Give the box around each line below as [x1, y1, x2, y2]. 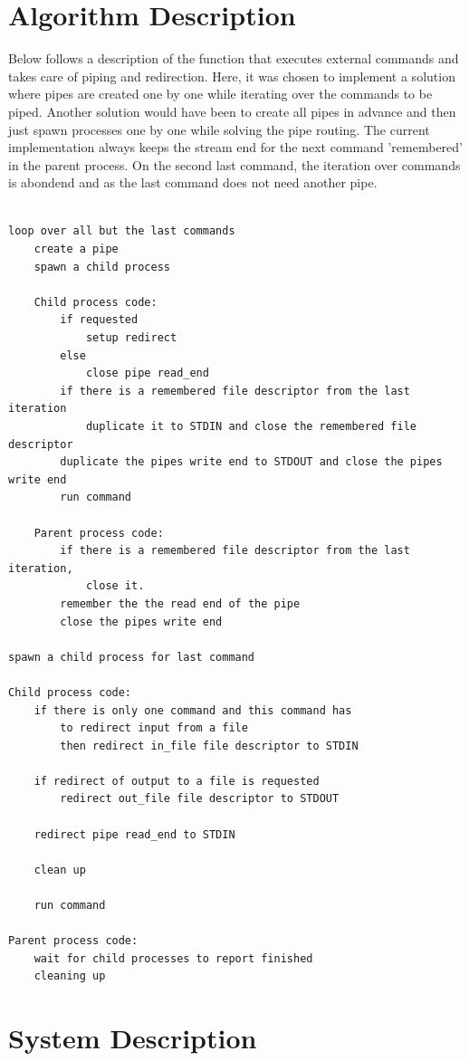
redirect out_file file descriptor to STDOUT [60, 792, 340, 806]
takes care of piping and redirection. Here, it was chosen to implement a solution [8, 66, 455, 85]
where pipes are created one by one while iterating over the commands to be [8, 84, 433, 103]
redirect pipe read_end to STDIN [33, 827, 235, 841]
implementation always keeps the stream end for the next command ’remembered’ [8, 138, 463, 157]
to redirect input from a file [60, 722, 248, 735]
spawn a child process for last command [8, 650, 255, 664]
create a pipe [33, 243, 119, 256]
